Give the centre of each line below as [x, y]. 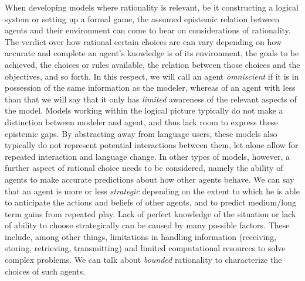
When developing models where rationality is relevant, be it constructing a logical [152, 7]
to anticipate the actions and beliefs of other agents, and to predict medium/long [150, 202]
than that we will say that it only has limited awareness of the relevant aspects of [151, 99]
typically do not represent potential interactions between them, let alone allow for [152, 145]
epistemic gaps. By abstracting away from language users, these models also [141, 133]
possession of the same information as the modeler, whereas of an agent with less [150, 88]
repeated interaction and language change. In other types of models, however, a [148, 156]
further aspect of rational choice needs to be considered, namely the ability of [144, 168]
